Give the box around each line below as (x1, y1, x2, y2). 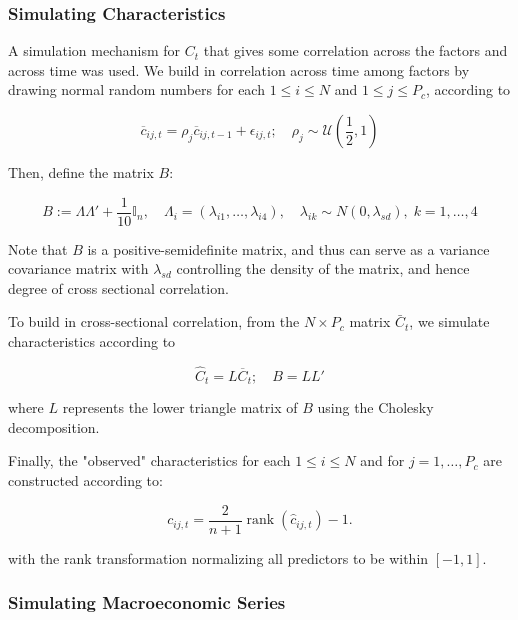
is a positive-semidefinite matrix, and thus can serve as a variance (87, 238, 490, 259)
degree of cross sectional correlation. (8, 277, 229, 298)
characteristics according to (8, 331, 176, 352)
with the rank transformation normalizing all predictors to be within (8, 547, 429, 568)
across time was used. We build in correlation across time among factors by (8, 59, 470, 80)
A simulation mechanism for (8, 40, 181, 61)
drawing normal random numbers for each (8, 79, 265, 100)
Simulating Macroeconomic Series (8, 590, 286, 615)
